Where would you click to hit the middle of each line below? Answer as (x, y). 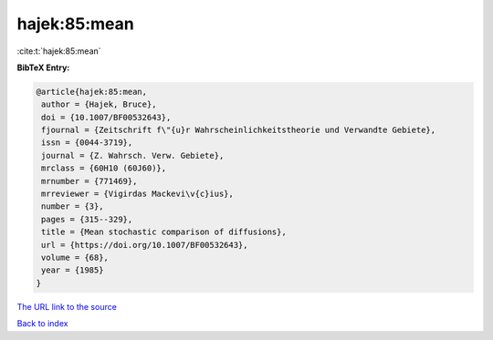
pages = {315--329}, (87, 219)
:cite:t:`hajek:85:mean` (59, 51)
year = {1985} (73, 270)
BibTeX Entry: (43, 67)
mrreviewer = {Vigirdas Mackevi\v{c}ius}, (138, 194)
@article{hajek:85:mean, (92, 92)
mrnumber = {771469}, (89, 181)
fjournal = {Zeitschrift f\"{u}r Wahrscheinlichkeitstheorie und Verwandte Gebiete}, (239, 130)
